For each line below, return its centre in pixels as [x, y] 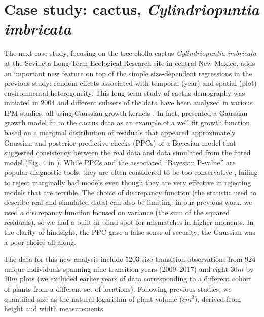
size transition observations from [192, 259]
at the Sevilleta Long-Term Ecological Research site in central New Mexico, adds [130, 63]
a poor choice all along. [40, 242]
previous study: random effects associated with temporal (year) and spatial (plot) [130, 83]
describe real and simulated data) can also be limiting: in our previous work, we [128, 202]
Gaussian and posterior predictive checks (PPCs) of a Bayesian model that [120, 142]
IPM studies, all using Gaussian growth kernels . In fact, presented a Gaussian [126, 112]
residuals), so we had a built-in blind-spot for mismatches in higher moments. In [129, 222]
